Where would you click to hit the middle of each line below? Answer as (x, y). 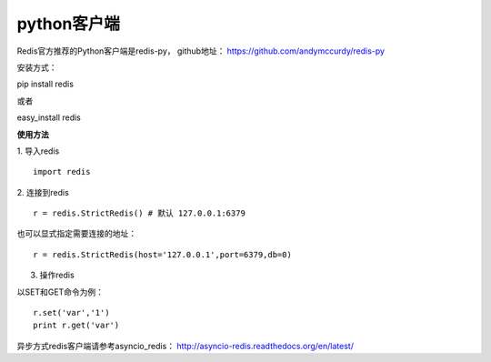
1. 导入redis (38, 151)
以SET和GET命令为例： (60, 292)
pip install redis (45, 84)
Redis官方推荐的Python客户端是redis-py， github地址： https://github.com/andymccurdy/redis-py (201, 51)
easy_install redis (49, 117)
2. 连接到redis (43, 192)
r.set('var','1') (71, 313)
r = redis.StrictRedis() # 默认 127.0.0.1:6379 (139, 213)
